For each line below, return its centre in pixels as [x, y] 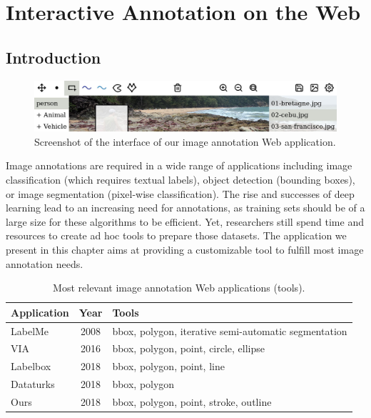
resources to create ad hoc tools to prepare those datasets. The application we [176, 235]
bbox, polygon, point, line [168, 366]
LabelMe [30, 330]
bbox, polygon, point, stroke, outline [192, 401]
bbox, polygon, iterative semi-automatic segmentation [230, 330]
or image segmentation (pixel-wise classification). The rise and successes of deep [180, 193]
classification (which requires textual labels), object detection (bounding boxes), [181, 179]
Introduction [54, 57]
